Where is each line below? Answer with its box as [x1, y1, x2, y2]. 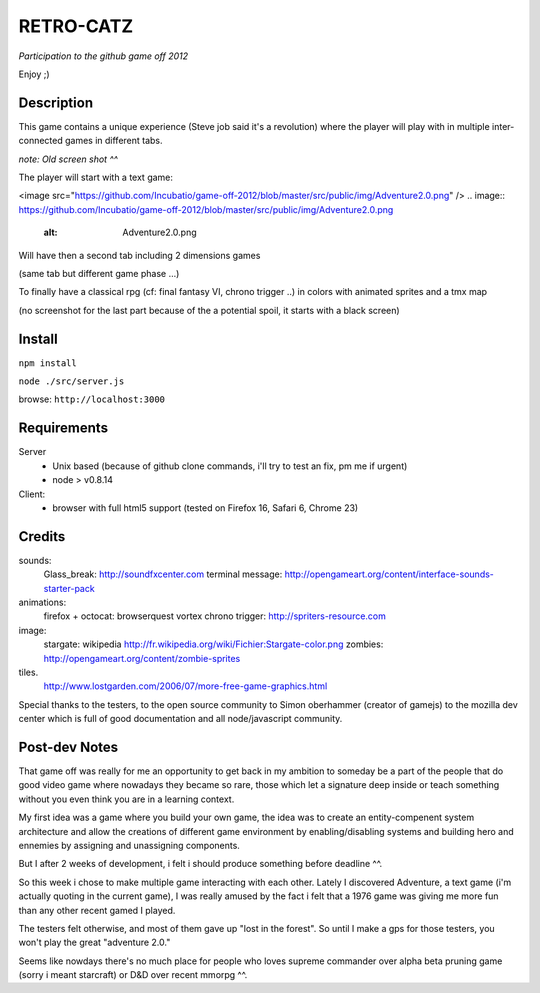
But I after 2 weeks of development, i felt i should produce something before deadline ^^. [18, 858, 383, 870]
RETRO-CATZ [18, 15, 134, 37]
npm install [18, 357, 77, 369]
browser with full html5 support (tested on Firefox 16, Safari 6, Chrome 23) [52, 501, 359, 514]
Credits [18, 528, 66, 545]
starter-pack [43, 582, 95, 594]
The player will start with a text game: [18, 171, 174, 184]
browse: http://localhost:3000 [18, 393, 165, 405]
